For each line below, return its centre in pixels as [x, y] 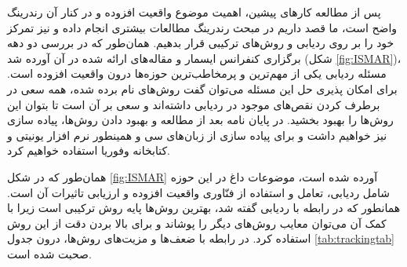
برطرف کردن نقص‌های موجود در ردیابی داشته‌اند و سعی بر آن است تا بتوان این [194, 104]
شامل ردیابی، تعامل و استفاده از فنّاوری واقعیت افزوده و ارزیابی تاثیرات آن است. [198, 192]
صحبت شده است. [49, 253]
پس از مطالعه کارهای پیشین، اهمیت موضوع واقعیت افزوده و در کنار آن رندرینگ [194, 12]
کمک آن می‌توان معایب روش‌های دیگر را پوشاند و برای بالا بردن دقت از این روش [197, 223]
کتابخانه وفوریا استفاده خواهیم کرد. [89, 150]
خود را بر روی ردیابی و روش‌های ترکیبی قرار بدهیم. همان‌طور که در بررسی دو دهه [201, 43]
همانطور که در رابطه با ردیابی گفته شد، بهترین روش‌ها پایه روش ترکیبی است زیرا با [204, 208]
